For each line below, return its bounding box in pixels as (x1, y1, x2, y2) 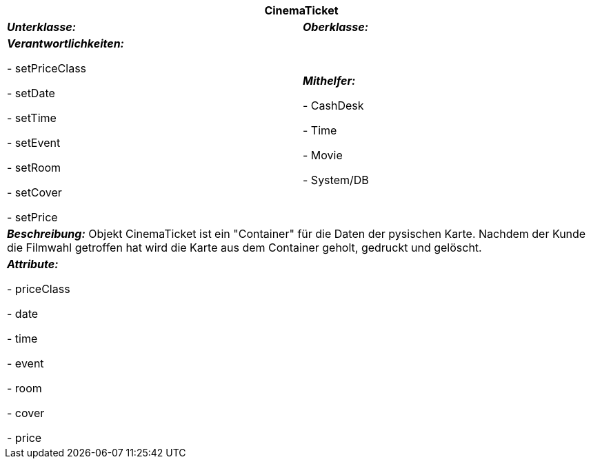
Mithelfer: (303, 74, 356, 88)
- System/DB (303, 173, 369, 187)
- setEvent (7, 136, 61, 150)
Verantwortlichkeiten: (7, 37, 124, 50)
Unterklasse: (7, 20, 76, 34)
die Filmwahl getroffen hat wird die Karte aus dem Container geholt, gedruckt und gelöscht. (7, 241, 482, 254)
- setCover (7, 185, 62, 199)
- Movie (303, 148, 343, 162)
